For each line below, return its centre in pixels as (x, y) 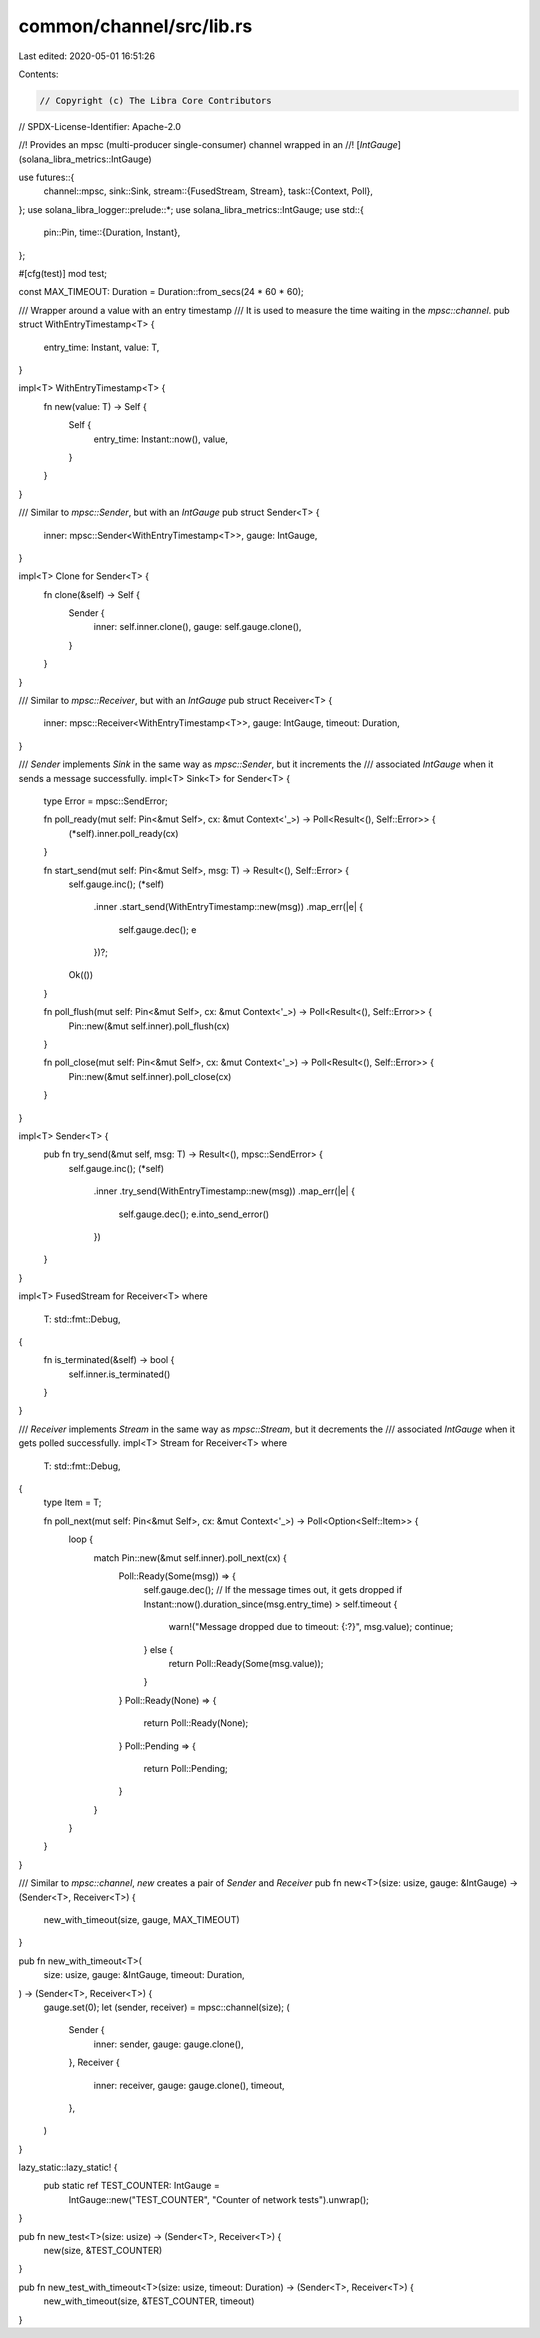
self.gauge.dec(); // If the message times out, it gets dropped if (273, 1590)
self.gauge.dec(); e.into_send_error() (194, 1214)
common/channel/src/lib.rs (135, 26)
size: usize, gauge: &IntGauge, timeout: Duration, (144, 1975)
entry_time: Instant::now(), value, (161, 439)
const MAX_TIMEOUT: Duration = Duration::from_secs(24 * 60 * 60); (161, 292)
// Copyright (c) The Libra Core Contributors (155, 100)
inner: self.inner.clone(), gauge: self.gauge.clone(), (197, 627)
